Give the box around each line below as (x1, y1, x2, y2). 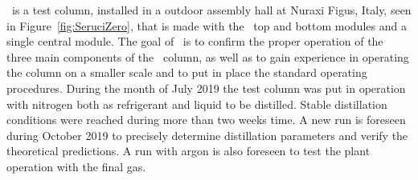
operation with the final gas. (6, 158, 146, 174)
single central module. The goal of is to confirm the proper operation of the (6, 33, 383, 50)
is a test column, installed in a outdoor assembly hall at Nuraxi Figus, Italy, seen (11, 2, 412, 18)
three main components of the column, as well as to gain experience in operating (6, 48, 409, 65)
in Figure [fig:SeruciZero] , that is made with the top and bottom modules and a (6, 17, 407, 34)
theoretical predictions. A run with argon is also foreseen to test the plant (6, 142, 371, 159)
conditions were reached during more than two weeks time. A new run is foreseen (6, 111, 406, 128)
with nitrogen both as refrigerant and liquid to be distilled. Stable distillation (6, 95, 387, 112)
